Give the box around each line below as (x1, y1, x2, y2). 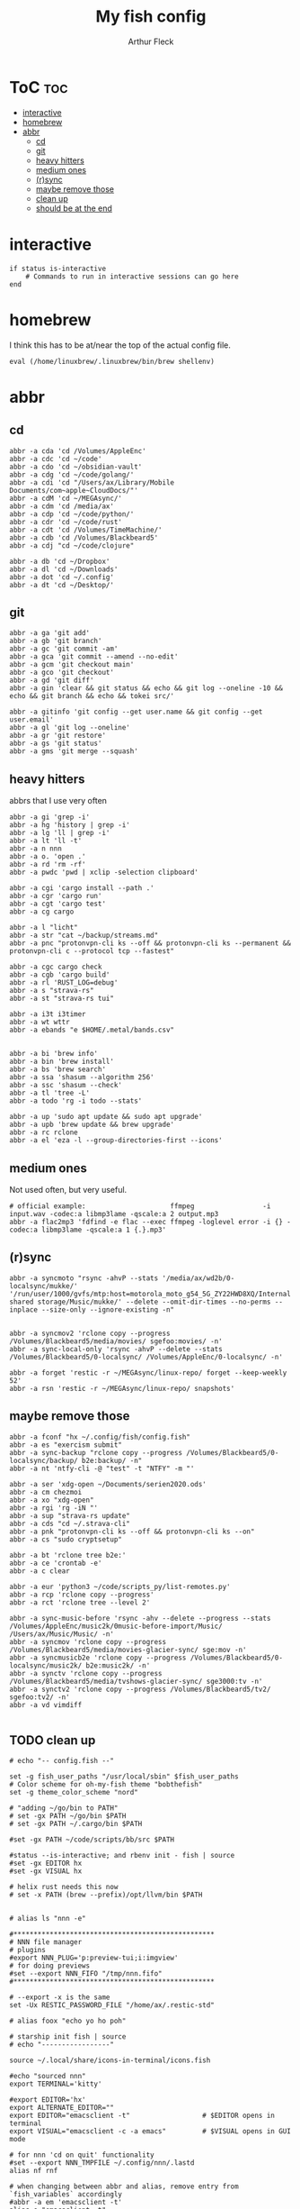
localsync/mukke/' (9, 1281, 78, 1290)
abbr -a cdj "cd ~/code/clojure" (9, 541, 135, 550)
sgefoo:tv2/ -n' (9, 1692, 70, 1702)
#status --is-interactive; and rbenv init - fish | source (9, 1851, 235, 1860)
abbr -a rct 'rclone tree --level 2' (9, 1597, 151, 1607)
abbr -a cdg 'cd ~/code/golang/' (9, 470, 135, 479)
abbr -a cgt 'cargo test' (9, 899, 106, 909)
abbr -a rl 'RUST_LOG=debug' (9, 978, 119, 987)
